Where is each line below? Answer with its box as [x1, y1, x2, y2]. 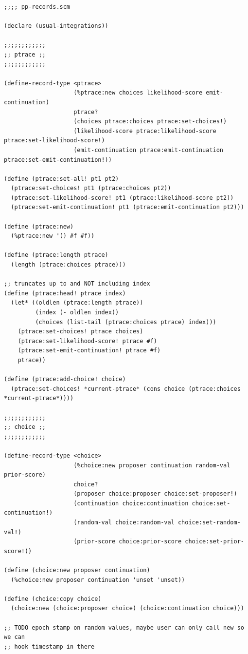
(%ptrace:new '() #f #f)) [11, 232, 95, 240]
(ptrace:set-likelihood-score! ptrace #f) [18, 337, 157, 345]
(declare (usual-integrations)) [4, 22, 108, 30]
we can [4, 634, 25, 641]
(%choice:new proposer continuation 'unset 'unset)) [11, 576, 185, 583]
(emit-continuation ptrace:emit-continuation [73, 146, 224, 154]
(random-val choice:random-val [73, 519, 175, 526]
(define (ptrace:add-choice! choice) [4, 376, 126, 383]
